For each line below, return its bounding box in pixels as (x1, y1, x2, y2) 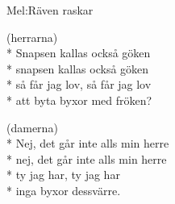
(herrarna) (6, 28, 58, 45)
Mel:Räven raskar (6, 2, 94, 18)
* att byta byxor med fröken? (6, 91, 152, 108)
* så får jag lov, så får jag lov (6, 76, 152, 93)
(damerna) (6, 119, 58, 135)
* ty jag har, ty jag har (6, 166, 120, 183)
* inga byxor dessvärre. (6, 181, 121, 198)
